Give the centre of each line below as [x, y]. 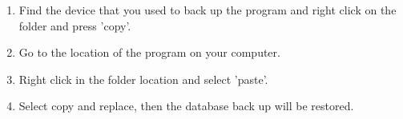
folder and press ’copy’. [75, 25]
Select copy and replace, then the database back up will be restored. [186, 106]
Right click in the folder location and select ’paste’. [143, 79]
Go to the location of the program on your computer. [149, 52]
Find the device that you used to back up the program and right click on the [208, 10]
